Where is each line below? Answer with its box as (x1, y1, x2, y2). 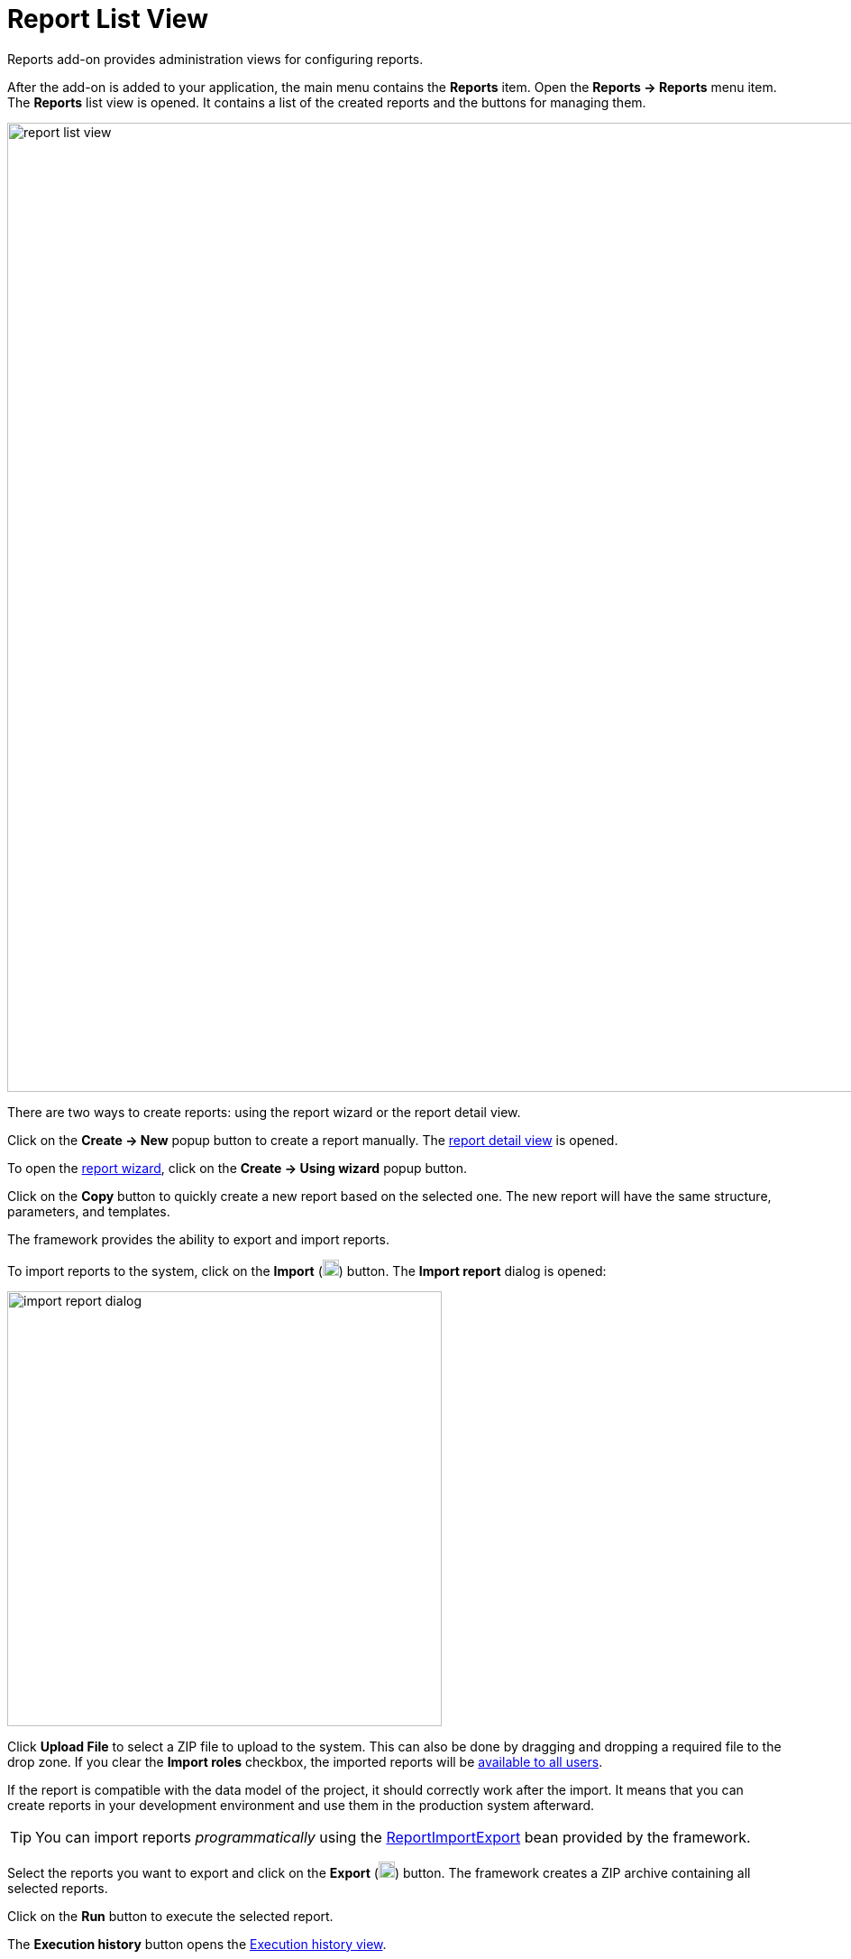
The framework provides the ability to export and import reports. (7, 1231, 389, 1247)
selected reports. (7, 1880, 108, 1896)
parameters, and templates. (7, 1203, 170, 1219)
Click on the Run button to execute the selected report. (7, 1908, 334, 1924)
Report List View (7, 4, 208, 34)
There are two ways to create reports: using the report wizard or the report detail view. (7, 1104, 521, 1120)
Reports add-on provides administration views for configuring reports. (7, 51, 424, 67)
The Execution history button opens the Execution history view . (7, 1936, 387, 1952)
